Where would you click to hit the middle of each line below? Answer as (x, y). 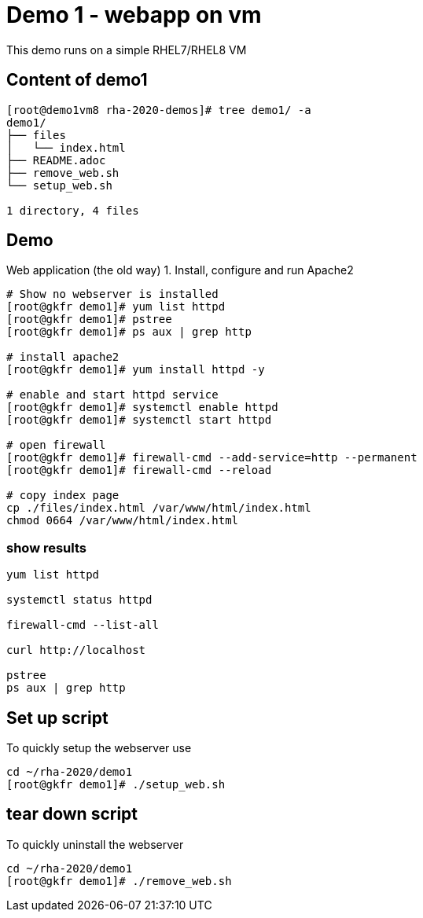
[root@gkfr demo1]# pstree (89, 319)
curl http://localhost (76, 650)
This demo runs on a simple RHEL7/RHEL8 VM (127, 50)
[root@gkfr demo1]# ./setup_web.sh (116, 785)
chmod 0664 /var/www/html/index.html (123, 521)
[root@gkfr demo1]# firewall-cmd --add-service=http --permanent (212, 458)
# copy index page (63, 496)
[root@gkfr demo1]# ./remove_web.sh (119, 881)
